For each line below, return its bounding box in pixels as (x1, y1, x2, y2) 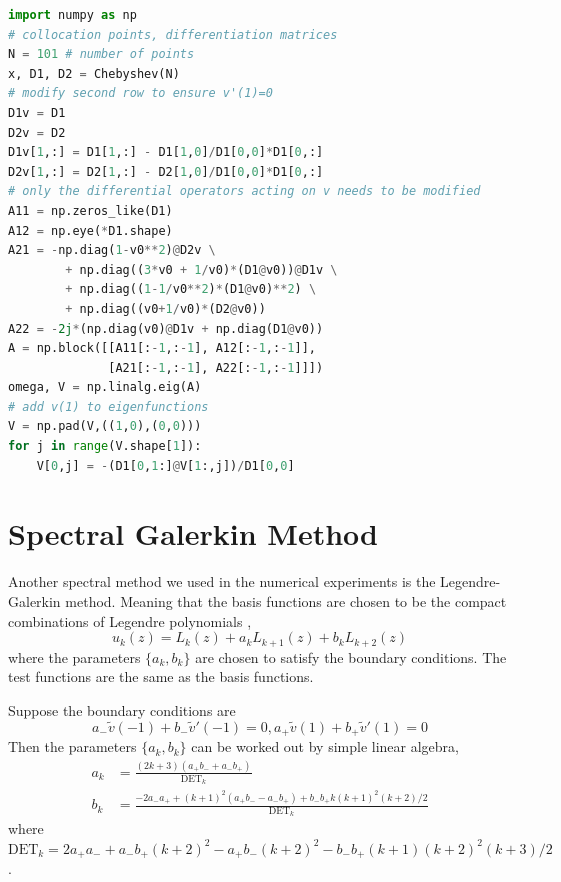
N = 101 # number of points (8, 47, 195, 62)
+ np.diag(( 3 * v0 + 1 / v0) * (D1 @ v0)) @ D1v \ (65, 262, 338, 277)
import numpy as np (8, 8, 137, 22)
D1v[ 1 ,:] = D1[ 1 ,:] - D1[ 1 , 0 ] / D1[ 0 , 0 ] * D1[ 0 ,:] (8, 145, 324, 160)
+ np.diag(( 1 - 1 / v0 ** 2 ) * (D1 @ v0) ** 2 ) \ (65, 282, 317, 297)
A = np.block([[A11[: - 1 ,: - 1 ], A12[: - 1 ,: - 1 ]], (8, 341, 316, 356)
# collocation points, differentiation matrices (8, 27, 338, 42)
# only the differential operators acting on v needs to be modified (8, 184, 481, 199)
